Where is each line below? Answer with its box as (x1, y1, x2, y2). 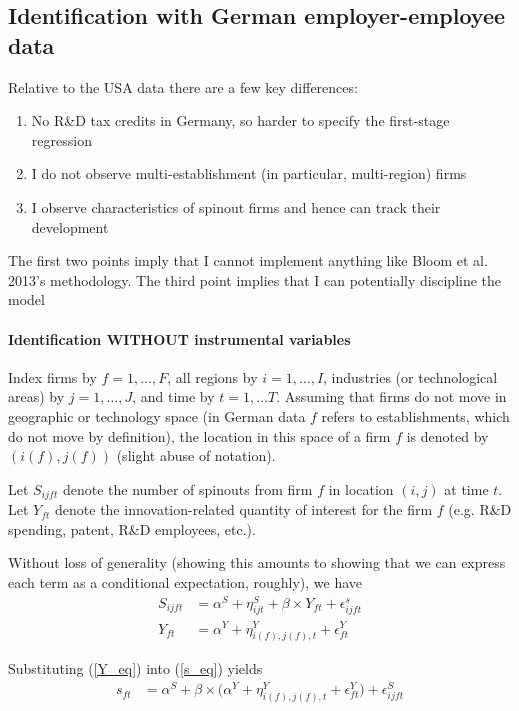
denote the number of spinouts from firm (62, 478, 313, 499)
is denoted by (406, 425, 489, 446)
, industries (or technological (323, 366, 498, 387)
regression (31, 129, 92, 150)
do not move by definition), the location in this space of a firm (8, 425, 391, 446)
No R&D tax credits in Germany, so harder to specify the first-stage (31, 110, 450, 131)
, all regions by (167, 366, 258, 387)
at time (444, 478, 489, 499)
